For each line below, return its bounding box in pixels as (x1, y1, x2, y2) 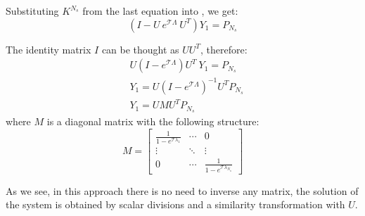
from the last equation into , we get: (82, 4, 238, 18)
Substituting (6, 4, 59, 18)
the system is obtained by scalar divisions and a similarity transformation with (6, 197, 345, 212)
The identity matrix (6, 42, 91, 56)
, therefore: (200, 42, 248, 56)
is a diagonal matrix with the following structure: (46, 114, 260, 129)
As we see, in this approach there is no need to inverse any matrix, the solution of (6, 183, 359, 198)
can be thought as (101, 42, 179, 56)
